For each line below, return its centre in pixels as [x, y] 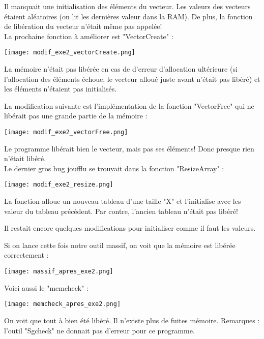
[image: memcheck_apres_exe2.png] [63, 304]
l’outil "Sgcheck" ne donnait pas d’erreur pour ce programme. [99, 330]
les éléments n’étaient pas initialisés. [61, 89]
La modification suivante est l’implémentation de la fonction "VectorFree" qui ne [129, 105]
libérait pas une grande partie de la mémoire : [76, 116]
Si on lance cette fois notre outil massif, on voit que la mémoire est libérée [120, 245]
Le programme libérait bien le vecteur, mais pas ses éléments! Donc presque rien [129, 148]
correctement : [26, 255]
